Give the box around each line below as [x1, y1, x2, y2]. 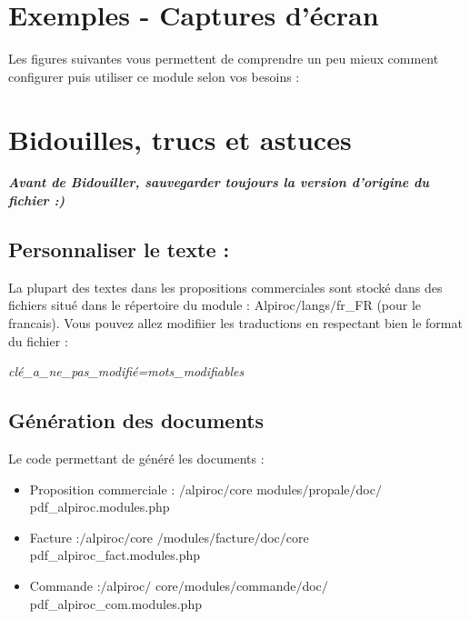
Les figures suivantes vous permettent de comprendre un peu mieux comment [8, 49, 439, 68]
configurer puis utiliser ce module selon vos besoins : [8, 66, 300, 85]
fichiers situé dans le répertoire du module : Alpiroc [8, 295, 295, 314]
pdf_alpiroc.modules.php [29, 497, 170, 516]
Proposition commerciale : [29, 479, 175, 498]
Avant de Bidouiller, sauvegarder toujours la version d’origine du [8, 173, 429, 192]
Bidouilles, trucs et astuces [8, 120, 352, 157]
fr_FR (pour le [336, 295, 422, 314]
